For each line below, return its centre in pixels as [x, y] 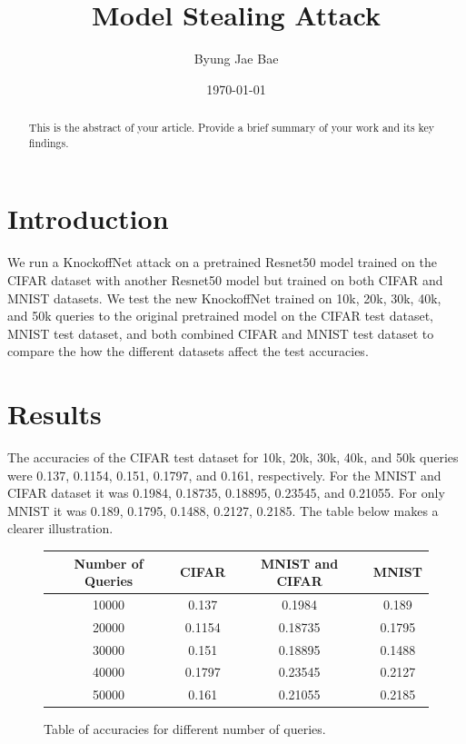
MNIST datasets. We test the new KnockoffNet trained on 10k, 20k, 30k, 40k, [224, 298]
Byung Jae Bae [236, 59]
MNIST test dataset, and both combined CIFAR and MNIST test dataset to [221, 333]
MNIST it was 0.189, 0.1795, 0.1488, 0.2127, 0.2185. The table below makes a [223, 510]
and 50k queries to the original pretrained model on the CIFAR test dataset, [220, 316]
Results [55, 414]
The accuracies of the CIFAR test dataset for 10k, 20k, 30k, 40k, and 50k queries [233, 457]
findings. [49, 142]
